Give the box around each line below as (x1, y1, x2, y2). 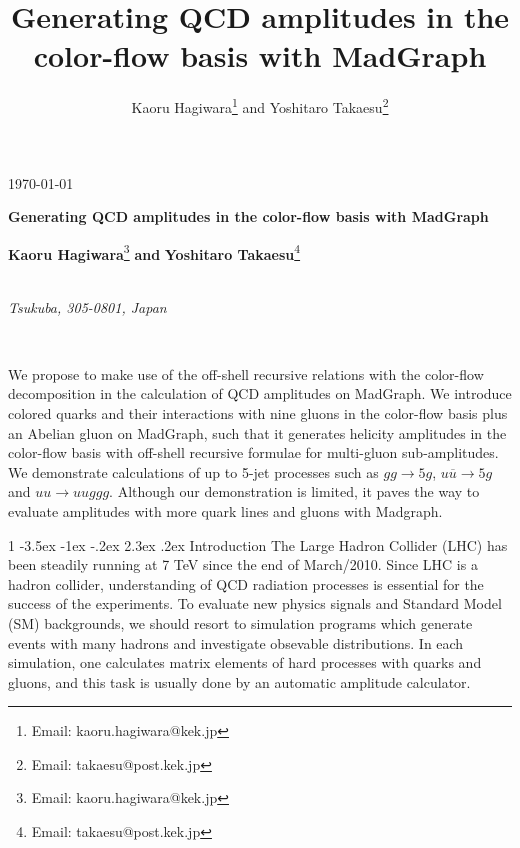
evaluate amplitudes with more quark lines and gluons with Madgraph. (8, 500, 443, 521)
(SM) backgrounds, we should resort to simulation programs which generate (8, 612, 473, 633)
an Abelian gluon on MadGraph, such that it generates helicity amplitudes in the (8, 422, 507, 443)
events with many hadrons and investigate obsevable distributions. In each (8, 632, 464, 653)
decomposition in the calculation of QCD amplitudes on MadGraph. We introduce (8, 383, 512, 404)
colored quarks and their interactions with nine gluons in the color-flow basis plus (8, 402, 508, 423)
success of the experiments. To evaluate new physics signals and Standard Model (8, 593, 502, 614)
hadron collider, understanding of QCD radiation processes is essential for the (8, 573, 484, 594)
